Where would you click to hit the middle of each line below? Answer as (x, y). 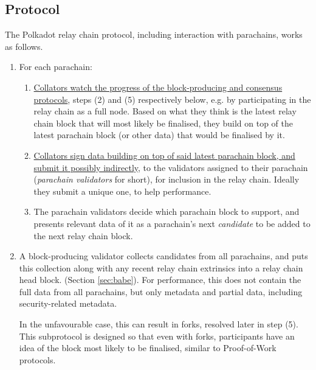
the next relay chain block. (83, 235)
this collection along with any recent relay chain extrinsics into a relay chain (161, 267)
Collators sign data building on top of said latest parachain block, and (164, 155)
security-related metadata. (68, 303)
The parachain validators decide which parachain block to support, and (167, 211)
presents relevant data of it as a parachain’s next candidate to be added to (172, 223)
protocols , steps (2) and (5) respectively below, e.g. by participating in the (172, 99)
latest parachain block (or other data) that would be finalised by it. (159, 135)
